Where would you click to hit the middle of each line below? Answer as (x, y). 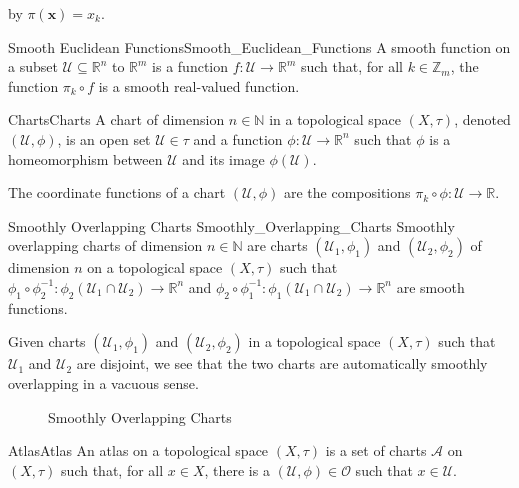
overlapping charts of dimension (105, 245)
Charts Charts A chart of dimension (116, 119)
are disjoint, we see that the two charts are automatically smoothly (282, 363)
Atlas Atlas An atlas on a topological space (138, 450)
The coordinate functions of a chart (117, 192)
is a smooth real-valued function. (199, 85)
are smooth (430, 286)
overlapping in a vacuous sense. (103, 382)
